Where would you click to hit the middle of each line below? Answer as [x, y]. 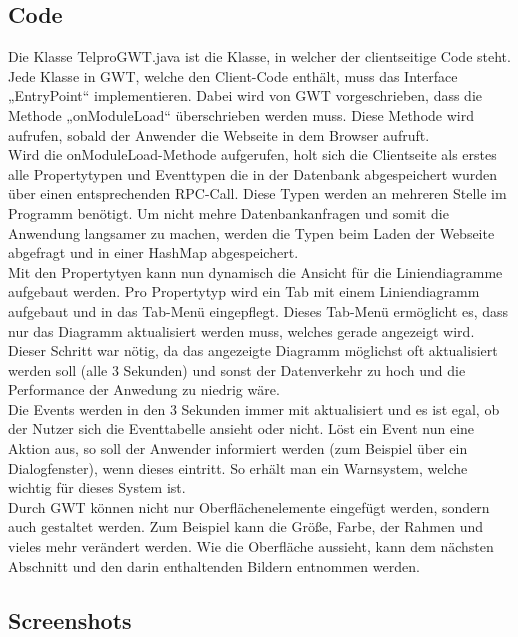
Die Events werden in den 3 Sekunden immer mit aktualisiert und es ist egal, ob [254, 408]
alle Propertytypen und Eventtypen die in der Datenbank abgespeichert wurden [252, 173]
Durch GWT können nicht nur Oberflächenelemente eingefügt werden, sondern [249, 506]
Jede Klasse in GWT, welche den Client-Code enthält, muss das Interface [233, 75]
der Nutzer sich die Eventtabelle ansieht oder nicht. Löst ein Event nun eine [241, 428]
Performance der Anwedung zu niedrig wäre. [144, 389]
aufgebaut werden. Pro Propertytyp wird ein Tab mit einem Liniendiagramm [244, 291]
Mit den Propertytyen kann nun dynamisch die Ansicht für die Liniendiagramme [255, 271]
